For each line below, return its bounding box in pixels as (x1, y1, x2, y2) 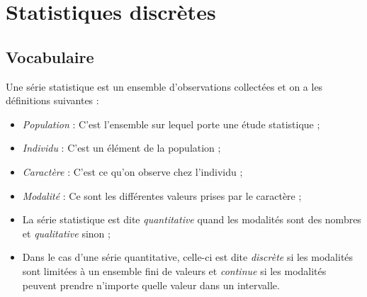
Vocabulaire (6, 45, 94, 67)
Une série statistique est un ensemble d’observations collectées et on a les (6, 79, 323, 94)
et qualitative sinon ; (22, 225, 111, 240)
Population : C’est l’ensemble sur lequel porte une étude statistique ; (22, 116, 320, 131)
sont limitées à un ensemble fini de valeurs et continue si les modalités (22, 263, 327, 278)
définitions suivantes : (6, 93, 99, 108)
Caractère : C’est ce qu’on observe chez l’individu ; (22, 164, 243, 179)
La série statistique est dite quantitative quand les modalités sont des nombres (22, 212, 361, 227)
